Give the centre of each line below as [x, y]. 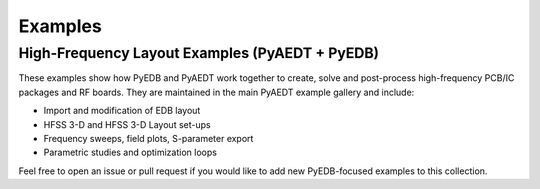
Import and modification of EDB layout [122, 111]
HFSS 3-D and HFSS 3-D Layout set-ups [127, 124]
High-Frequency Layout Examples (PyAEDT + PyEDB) [199, 53]
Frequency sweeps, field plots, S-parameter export [148, 138]
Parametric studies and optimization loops [130, 152]
